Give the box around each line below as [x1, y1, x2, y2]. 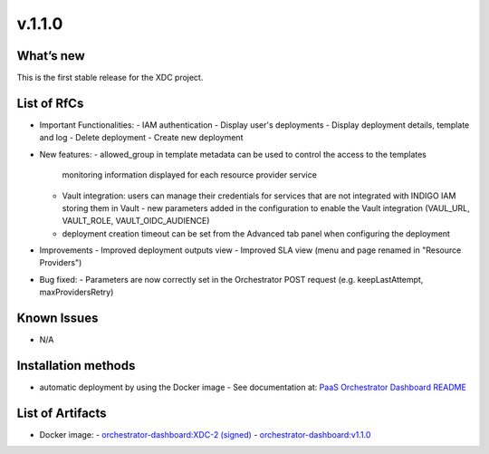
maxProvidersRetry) [39, 286, 114, 298]
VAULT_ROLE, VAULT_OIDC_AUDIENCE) [62, 216, 210, 227]
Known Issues [16, 311, 99, 326]
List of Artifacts [16, 405, 108, 420]
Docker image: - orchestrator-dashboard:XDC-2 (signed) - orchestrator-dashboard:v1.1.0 [39, 429, 371, 440]
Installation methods [16, 358, 136, 373]
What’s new [16, 48, 85, 63]
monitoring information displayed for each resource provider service [62, 169, 317, 180]
